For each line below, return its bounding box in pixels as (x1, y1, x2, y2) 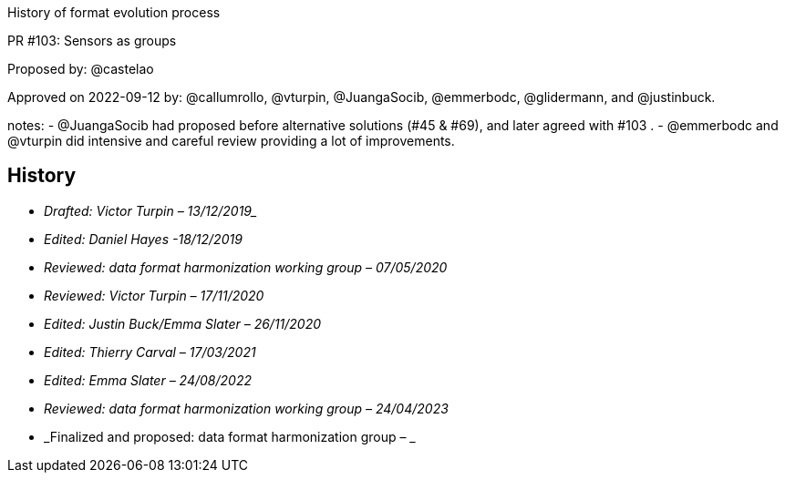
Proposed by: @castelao (7, 61, 154, 77)
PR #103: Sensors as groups (7, 33, 177, 48)
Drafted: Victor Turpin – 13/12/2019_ (44, 202, 257, 219)
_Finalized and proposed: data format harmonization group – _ (44, 428, 416, 444)
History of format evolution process (7, 5, 221, 20)
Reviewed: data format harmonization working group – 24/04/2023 (44, 400, 449, 416)
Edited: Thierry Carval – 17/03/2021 (44, 343, 256, 360)
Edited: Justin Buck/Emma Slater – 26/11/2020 (44, 315, 322, 332)
